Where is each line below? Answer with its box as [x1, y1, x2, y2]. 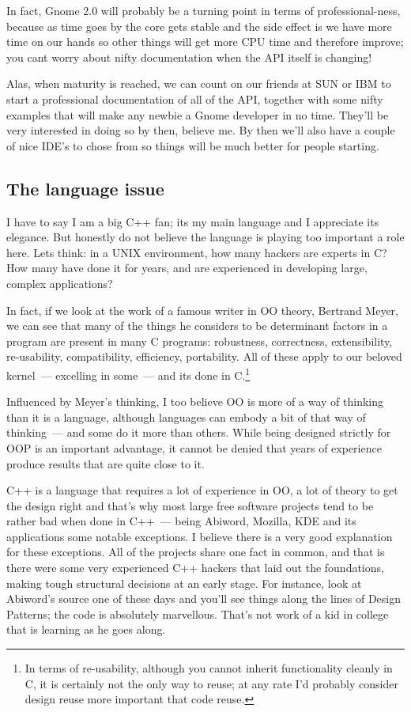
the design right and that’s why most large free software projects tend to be [6, 497, 374, 513]
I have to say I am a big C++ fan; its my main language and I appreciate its [6, 213, 379, 229]
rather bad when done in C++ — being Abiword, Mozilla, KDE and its [6, 513, 356, 529]
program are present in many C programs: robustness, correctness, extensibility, [6, 332, 393, 349]
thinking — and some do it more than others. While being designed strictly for [6, 424, 391, 441]
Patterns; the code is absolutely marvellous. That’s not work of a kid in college [6, 605, 389, 622]
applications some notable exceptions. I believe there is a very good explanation [6, 528, 393, 544]
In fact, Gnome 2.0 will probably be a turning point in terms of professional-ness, [6, 2, 401, 18]
